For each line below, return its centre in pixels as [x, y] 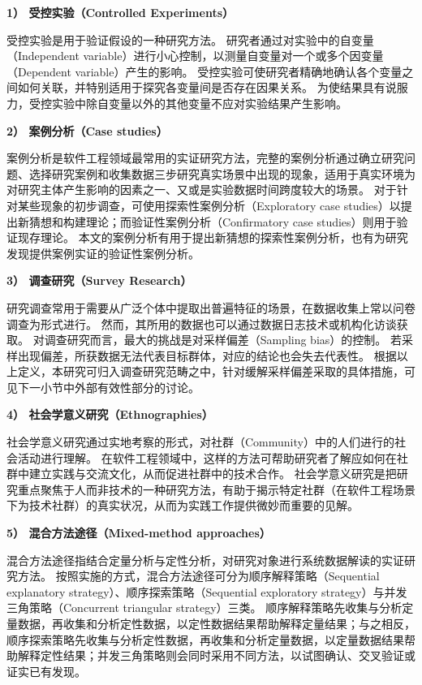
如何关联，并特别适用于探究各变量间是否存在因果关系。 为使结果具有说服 [213, 87]
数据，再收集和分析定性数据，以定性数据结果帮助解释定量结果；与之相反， [216, 623]
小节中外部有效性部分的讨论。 [120, 387]
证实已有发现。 [46, 671]
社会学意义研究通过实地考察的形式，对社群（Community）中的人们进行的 [200, 442]
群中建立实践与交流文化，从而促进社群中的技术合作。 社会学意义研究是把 [202, 474]
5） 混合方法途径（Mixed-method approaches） [139, 533]
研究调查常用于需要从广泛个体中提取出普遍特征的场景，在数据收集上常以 [200, 307]
